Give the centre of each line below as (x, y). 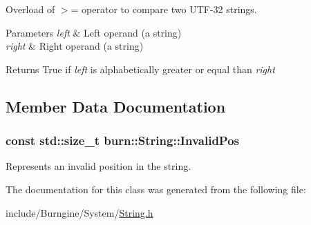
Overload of (30, 9)
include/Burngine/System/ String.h (79, 212)
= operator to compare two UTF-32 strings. (164, 9)
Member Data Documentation (116, 106)
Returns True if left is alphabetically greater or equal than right (140, 69)
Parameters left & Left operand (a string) (94, 32)
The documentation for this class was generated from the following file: (156, 189)
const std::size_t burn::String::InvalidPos (123, 140)
